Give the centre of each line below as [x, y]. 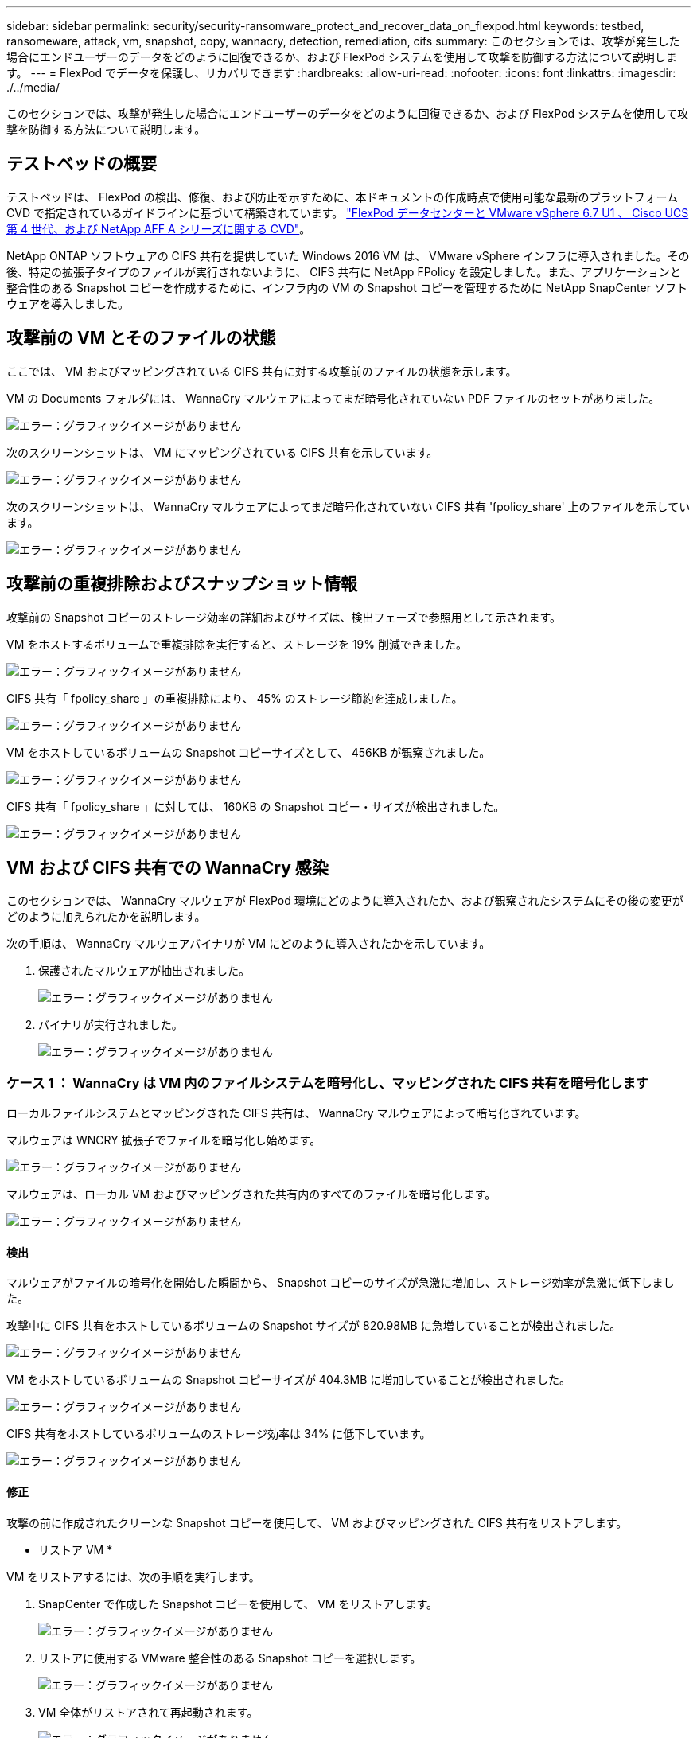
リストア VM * [76, 1549]
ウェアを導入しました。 [68, 303]
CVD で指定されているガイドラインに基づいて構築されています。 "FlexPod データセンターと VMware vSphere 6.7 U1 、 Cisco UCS [348, 212]
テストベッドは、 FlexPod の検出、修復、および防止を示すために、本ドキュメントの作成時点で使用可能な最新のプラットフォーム [343, 197]
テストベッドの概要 [82, 164]
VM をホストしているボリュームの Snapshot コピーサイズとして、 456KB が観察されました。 [249, 752]
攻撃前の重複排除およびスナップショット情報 [182, 584]
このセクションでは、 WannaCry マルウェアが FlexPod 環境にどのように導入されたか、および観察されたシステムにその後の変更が [345, 901]
